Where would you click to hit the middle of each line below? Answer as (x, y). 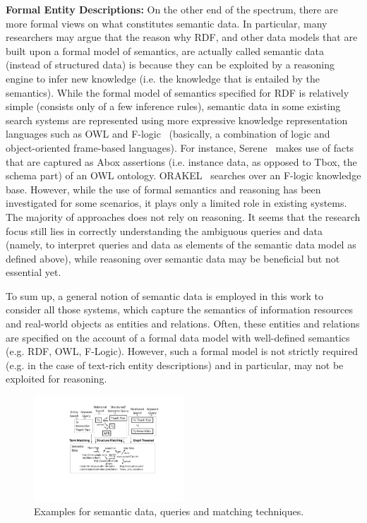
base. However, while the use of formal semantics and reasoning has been (163, 189)
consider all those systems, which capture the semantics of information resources (179, 309)
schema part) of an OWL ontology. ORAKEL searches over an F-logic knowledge (183, 175)
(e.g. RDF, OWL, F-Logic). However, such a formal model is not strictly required (182, 351)
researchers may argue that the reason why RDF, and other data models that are (182, 37)
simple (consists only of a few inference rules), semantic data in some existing (173, 106)
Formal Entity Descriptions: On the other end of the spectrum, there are (172, 9)
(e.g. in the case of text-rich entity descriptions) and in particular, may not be (175, 365)
